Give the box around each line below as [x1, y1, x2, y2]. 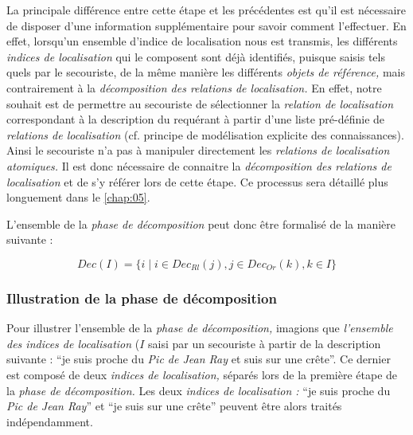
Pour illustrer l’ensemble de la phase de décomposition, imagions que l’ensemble [6, 319, 393, 336]
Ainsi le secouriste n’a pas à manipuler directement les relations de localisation [6, 142, 390, 159]
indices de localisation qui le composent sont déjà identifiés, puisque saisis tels [6, 48, 385, 65]
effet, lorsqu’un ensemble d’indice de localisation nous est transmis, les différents [6, 33, 398, 49]
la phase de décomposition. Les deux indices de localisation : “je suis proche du [6, 382, 391, 398]
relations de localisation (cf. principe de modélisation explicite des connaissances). [6, 126, 404, 143]
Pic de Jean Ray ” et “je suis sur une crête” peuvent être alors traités [6, 398, 342, 414]
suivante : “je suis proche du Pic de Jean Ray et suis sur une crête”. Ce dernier [6, 351, 391, 367]
